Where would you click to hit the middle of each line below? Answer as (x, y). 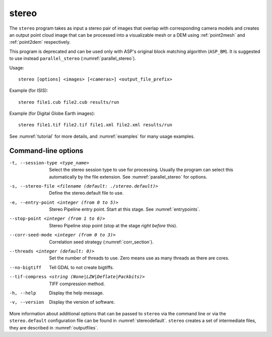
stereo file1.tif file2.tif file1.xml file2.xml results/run (95, 125)
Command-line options (46, 151)
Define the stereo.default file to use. (86, 193)
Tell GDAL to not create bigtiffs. (82, 267)
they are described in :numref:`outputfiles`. (54, 327)
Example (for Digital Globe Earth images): (52, 114)
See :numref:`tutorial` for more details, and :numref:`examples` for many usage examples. (102, 136)
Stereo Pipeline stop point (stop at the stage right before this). (113, 225)
